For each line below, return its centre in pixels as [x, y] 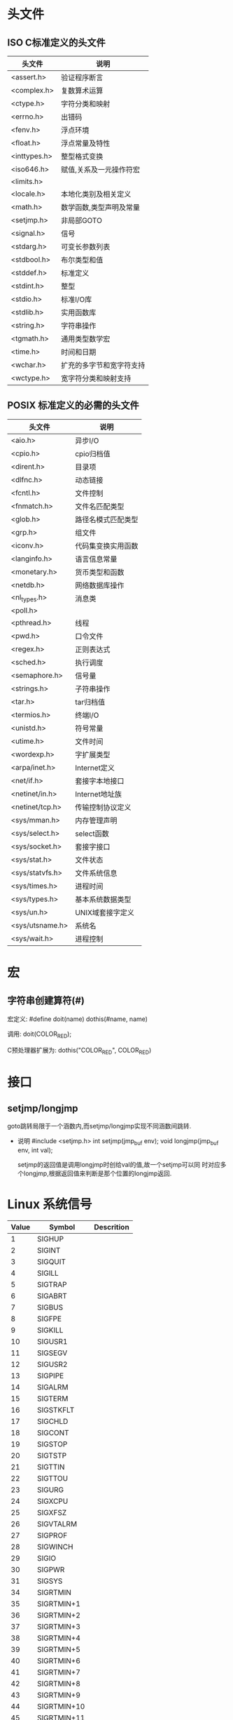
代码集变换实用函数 [106, 546]
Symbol [62, 1227]
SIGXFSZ [52, 1513]
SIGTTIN [51, 1467]
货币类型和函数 [99, 572]
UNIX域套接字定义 [105, 912]
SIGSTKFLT [56, 1410]
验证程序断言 [82, 78]
